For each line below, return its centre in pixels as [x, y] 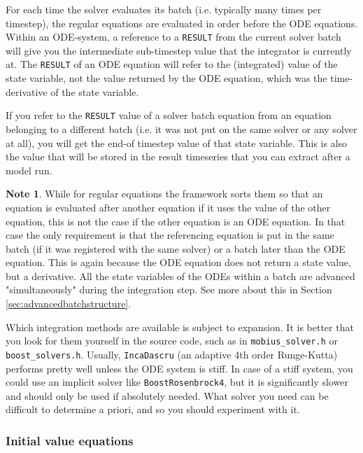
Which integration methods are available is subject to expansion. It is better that [180, 327]
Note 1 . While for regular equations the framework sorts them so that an [164, 194]
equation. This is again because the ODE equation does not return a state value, [178, 262]
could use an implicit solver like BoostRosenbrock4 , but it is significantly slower [177, 382]
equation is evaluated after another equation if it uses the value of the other [168, 207]
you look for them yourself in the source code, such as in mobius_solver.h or [172, 341]
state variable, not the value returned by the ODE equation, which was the [166, 78]
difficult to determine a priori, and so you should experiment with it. [153, 409]
